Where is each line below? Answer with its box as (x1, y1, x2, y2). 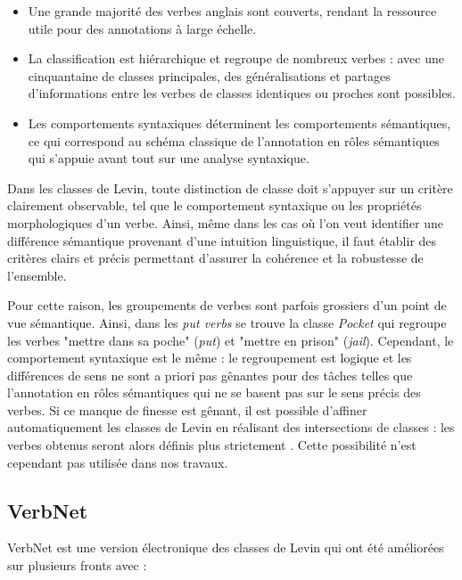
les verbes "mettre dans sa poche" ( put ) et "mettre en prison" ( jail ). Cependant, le (7, 331, 454, 349)
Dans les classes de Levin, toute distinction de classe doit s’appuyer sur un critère (7, 178, 453, 197)
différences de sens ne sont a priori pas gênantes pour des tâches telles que (7, 365, 413, 384)
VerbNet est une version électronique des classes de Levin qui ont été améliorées (7, 538, 444, 557)
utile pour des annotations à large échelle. (28, 19, 257, 37)
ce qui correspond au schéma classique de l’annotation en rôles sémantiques (28, 131, 440, 150)
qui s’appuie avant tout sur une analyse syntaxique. (28, 149, 309, 167)
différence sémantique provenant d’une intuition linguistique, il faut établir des (7, 231, 437, 249)
